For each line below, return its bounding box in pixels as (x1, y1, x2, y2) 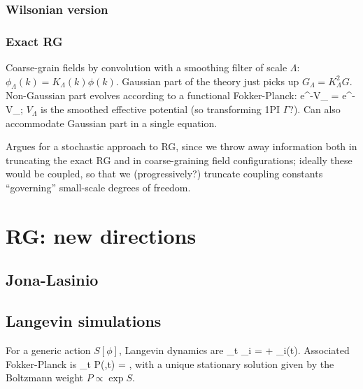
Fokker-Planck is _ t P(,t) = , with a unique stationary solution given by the (6, 356, 334, 371)
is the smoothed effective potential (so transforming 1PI (40, 102, 280, 117)
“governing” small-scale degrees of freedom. (6, 180, 191, 195)
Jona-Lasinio (6, 269, 99, 291)
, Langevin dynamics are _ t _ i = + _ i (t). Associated (118, 342, 350, 357)
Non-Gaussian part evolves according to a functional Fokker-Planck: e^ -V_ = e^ (6, 88, 353, 103)
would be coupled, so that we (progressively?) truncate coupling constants (6, 166, 323, 181)
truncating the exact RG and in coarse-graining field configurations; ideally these (6, 152, 353, 167)
